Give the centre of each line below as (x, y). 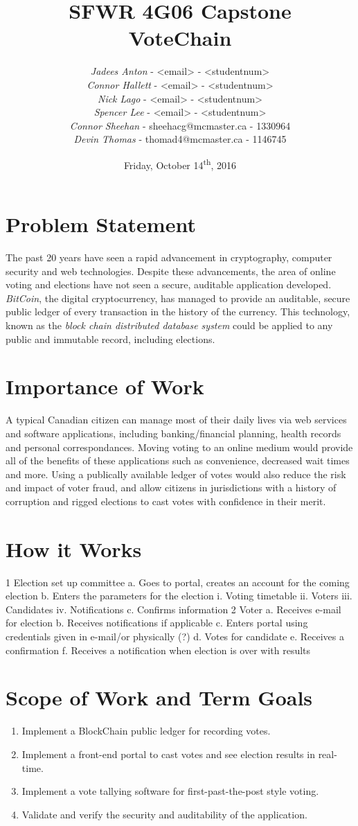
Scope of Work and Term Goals (159, 697)
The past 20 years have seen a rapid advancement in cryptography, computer (169, 257)
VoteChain (180, 38)
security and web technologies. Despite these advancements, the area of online (171, 271)
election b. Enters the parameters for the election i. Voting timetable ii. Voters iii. (179, 596)
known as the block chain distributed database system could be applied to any (169, 325)
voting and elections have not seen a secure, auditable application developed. (169, 284)
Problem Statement (101, 224)
